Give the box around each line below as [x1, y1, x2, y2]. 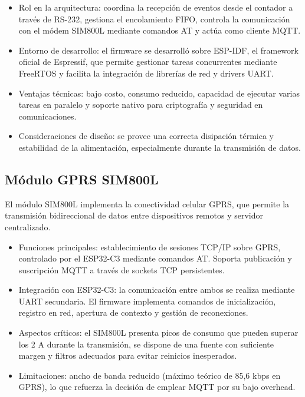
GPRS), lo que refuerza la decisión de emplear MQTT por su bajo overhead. [18, 381, 296, 393]
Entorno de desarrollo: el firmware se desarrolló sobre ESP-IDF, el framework [18, 44, 299, 56]
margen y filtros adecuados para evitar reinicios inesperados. [18, 349, 237, 362]
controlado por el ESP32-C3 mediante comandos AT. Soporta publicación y [18, 252, 292, 264]
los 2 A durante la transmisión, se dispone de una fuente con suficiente [18, 338, 274, 350]
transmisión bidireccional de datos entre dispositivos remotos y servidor [5, 209, 263, 221]
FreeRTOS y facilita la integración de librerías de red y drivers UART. [18, 67, 274, 79]
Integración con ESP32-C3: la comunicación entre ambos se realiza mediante [18, 283, 295, 296]
